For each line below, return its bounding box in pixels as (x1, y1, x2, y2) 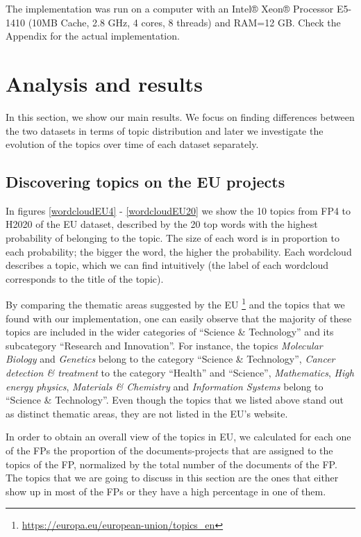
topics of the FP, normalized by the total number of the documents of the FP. (6, 456, 337, 471)
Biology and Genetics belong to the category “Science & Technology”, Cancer (6, 352, 335, 366)
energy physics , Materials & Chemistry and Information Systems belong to (6, 379, 324, 393)
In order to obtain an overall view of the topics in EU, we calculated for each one (6, 429, 351, 444)
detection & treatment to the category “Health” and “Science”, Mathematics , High (6, 365, 354, 380)
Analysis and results (6, 69, 203, 97)
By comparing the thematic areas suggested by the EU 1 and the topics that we (6, 295, 345, 312)
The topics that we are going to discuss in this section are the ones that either (6, 470, 339, 485)
